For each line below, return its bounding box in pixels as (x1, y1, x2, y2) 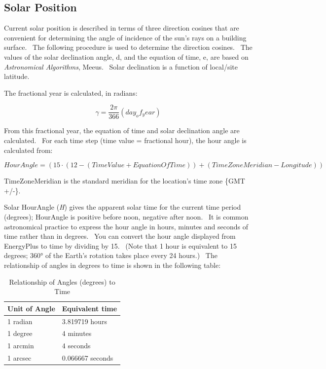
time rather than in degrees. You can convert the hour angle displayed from (4, 231, 236, 241)
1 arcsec (7, 353, 32, 363)
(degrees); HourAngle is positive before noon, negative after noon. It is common (4, 211, 249, 221)
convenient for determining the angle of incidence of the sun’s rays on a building (4, 32, 247, 42)
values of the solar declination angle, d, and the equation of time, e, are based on (4, 51, 249, 62)
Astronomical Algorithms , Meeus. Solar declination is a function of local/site (4, 61, 238, 72)
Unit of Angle (7, 303, 55, 313)
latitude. (4, 71, 30, 81)
